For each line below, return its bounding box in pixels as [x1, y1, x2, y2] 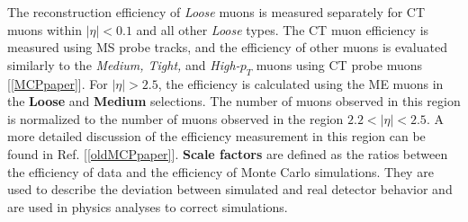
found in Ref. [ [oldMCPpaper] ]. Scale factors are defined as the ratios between [7, 144, 448, 163]
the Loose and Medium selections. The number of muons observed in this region [7, 92, 461, 111]
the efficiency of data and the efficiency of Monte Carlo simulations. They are [7, 162, 434, 181]
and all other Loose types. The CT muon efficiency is [136, 20, 429, 39]
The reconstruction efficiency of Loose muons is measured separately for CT [7, 3, 426, 21]
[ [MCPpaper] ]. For [7, 74, 108, 93]
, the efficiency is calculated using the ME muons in [157, 74, 444, 93]
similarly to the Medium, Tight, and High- [7, 55, 240, 74]
